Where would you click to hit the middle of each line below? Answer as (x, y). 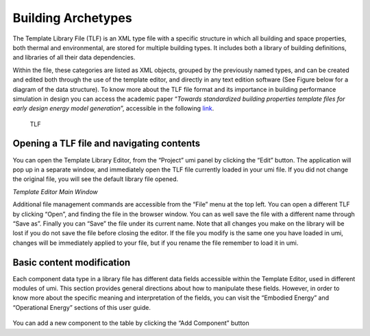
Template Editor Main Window (56, 191)
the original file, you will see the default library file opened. (96, 179)
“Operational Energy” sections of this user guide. (82, 307)
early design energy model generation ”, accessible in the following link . (113, 108)
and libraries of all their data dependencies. (74, 58)
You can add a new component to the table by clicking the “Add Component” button (131, 323)
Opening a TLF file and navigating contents (107, 144)
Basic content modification (72, 262)
